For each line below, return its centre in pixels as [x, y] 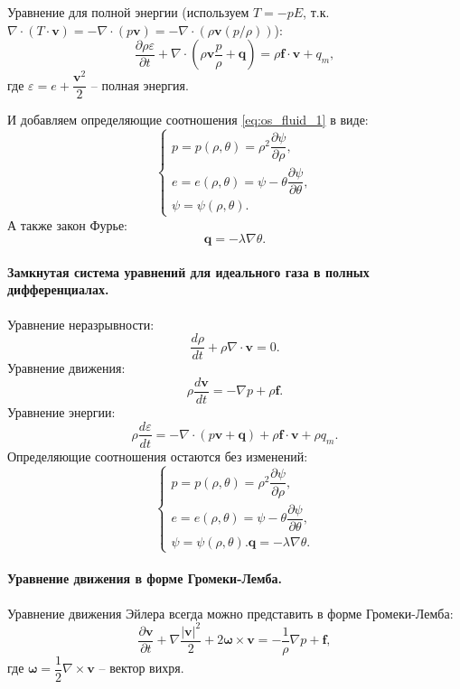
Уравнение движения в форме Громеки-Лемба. [145, 578]
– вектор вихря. [141, 668]
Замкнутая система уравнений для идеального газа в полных [188, 271]
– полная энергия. [140, 84]
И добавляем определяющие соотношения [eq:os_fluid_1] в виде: [188, 120]
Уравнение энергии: [61, 411]
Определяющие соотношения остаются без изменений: [158, 456]
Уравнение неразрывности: [81, 324]
